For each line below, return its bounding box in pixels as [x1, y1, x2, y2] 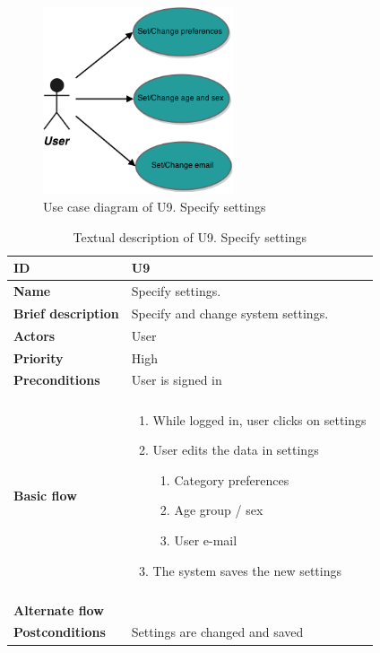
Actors [13, 326, 56, 344]
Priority [13, 348, 64, 367]
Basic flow [13, 485, 77, 504]
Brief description [13, 303, 119, 322]
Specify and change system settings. [131, 303, 329, 322]
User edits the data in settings [152, 440, 319, 459]
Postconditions [13, 623, 106, 641]
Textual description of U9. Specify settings [73, 227, 307, 246]
